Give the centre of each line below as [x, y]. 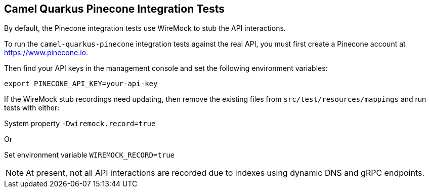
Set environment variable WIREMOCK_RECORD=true [90, 155]
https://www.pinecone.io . [46, 53]
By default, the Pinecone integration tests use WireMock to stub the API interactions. [145, 28]
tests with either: [32, 108]
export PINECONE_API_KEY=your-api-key [81, 84]
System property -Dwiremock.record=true [80, 124]
